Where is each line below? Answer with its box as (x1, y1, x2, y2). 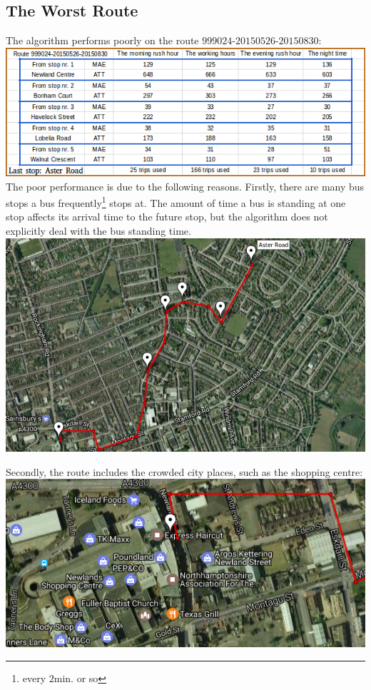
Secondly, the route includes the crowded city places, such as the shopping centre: (6, 464, 363, 479)
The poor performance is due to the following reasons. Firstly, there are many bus (6, 178, 365, 193)
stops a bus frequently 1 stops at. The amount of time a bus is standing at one (6, 193, 346, 210)
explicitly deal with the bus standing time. (6, 223, 191, 238)
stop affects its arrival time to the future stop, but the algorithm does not (6, 209, 328, 224)
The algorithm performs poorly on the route (6, 33, 199, 48)
